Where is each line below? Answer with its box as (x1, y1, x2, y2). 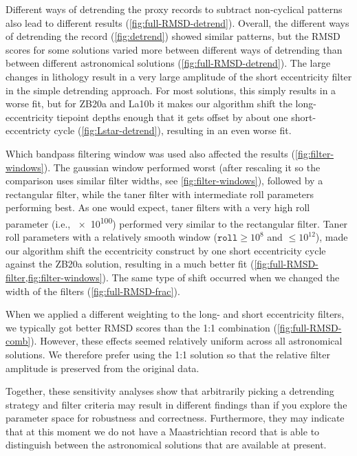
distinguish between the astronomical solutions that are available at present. (6, 437, 327, 452)
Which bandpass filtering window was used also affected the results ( (6, 146, 295, 160)
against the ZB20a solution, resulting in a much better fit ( (6, 257, 255, 271)
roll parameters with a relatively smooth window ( (6, 230, 217, 244)
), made (315, 230, 348, 244)
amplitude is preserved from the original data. (6, 360, 199, 375)
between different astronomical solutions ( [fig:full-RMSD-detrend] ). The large (6, 56, 331, 70)
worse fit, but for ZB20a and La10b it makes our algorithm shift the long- (6, 96, 316, 111)
